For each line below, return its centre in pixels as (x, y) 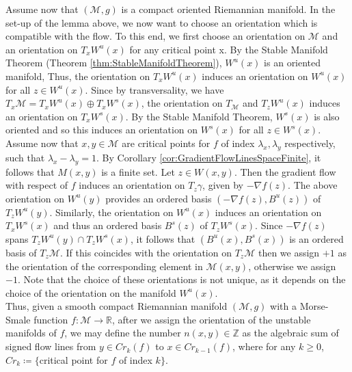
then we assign (289, 252)
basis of (21, 252)
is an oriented (293, 63)
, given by (223, 185)
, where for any (264, 346)
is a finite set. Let (138, 171)
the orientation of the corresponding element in (104, 266)
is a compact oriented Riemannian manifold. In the (228, 9)
